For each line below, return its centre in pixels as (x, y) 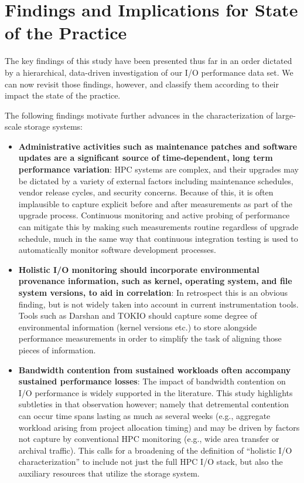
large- (286, 115)
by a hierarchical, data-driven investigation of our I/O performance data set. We (149, 72)
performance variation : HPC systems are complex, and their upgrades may (158, 169)
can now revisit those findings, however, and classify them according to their (142, 84)
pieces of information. (57, 349)
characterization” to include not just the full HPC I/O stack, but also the (151, 462)
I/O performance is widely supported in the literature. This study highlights (156, 392)
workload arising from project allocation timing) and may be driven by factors (159, 427)
